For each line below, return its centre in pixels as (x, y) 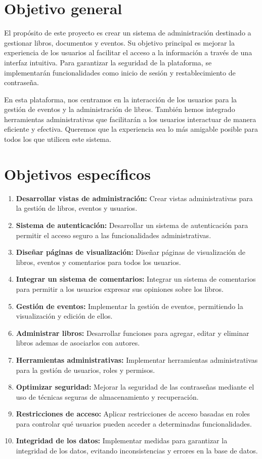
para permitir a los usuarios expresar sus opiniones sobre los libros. (120, 289)
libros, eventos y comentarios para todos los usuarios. (98, 262)
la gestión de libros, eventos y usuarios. (77, 208)
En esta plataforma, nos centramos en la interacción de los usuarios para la (121, 99)
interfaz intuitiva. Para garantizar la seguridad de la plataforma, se (108, 62)
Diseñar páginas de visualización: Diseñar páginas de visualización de (131, 252)
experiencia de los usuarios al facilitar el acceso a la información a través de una (128, 52)
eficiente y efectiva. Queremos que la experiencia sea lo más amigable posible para (131, 129)
